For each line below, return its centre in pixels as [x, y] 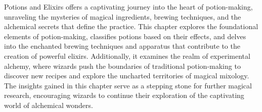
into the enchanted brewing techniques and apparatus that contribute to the [122, 46]
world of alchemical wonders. [49, 105]
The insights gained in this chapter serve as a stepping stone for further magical [128, 85]
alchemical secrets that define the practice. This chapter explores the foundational [131, 26]
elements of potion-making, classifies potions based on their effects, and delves [125, 36]
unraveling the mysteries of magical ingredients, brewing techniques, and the [123, 16]
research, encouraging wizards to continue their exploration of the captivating [124, 95]
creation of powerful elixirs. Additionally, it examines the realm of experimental [127, 55]
